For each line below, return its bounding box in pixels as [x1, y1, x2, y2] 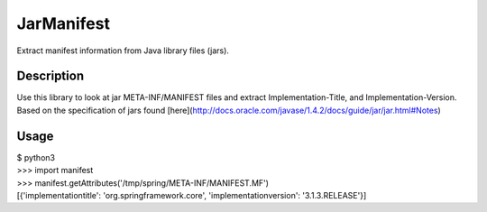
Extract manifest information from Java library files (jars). [16, 45, 230, 56]
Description [16, 69, 85, 84]
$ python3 [16, 152, 56, 162]
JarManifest [16, 14, 110, 33]
